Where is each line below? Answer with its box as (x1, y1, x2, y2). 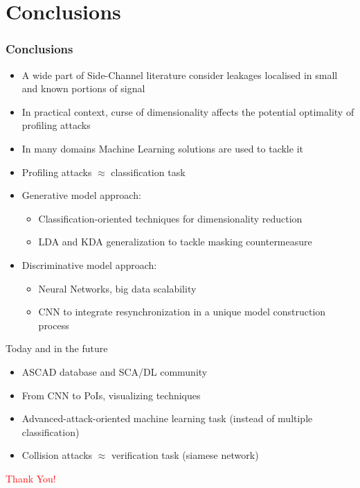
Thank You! (6, 471, 56, 485)
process (38, 317, 69, 332)
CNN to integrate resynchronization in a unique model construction (38, 304, 326, 319)
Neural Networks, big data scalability (38, 281, 197, 295)
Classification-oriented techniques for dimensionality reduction (38, 211, 303, 225)
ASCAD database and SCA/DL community (21, 364, 208, 378)
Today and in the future (6, 341, 108, 356)
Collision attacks (21, 448, 93, 462)
